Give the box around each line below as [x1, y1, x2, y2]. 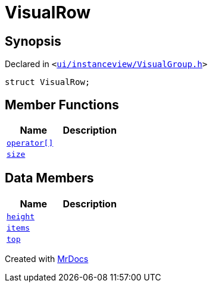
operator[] [7, 138, 54, 148]
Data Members [5, 171, 94, 186]
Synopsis [5, 33, 61, 49]
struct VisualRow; [5, 77, 91, 87]
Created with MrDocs [5, 253, 89, 264]
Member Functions [5, 97, 119, 112]
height [7, 212, 35, 221]
